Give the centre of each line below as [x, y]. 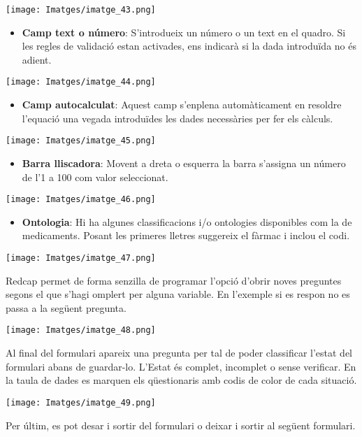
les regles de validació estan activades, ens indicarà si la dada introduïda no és [189, 46]
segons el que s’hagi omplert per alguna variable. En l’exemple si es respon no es [178, 294]
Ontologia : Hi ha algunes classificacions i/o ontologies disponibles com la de [187, 221]
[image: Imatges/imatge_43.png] [81, 10]
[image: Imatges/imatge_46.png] [81, 200]
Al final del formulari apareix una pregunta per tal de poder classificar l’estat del [179, 353]
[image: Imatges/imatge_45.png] [81, 141]
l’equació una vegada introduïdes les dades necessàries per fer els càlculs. [178, 118]
